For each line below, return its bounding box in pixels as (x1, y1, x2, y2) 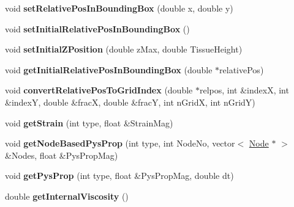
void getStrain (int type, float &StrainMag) (5, 116, 173, 129)
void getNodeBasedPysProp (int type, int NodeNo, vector (5, 137, 235, 150)
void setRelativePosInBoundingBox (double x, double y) (5, 2, 233, 14)
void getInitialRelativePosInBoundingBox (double (5, 63, 213, 76)
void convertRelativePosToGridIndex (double (5, 84, 193, 96)
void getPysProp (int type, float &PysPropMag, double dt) (5, 169, 234, 182)
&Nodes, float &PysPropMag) (5, 148, 118, 161)
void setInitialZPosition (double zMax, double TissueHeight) (5, 43, 243, 56)
